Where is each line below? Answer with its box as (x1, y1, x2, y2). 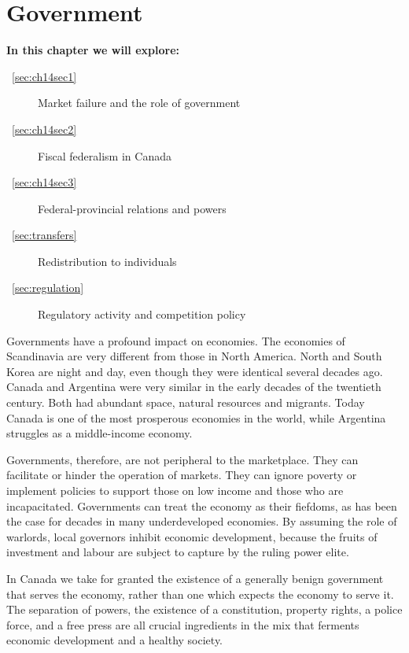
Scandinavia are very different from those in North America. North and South (6, 348, 382, 364)
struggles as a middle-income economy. (6, 425, 193, 441)
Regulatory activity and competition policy (38, 306, 246, 323)
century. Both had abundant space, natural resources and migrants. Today (6, 394, 365, 411)
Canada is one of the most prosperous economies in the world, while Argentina (6, 409, 386, 426)
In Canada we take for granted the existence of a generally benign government (6, 570, 384, 586)
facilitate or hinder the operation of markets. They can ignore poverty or (6, 467, 357, 483)
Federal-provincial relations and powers (38, 200, 227, 216)
